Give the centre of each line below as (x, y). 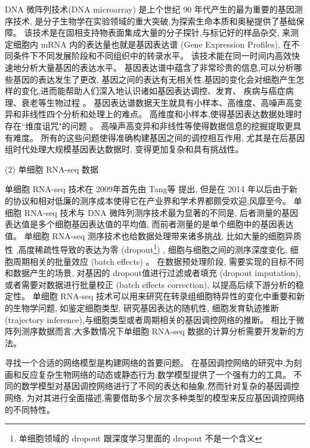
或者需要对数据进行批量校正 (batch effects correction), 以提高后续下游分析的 (150, 284)
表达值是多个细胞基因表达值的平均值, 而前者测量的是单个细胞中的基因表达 (149, 224)
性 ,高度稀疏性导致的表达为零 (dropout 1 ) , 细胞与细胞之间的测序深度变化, (146, 248)
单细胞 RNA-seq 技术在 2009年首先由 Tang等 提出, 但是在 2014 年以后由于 (147, 189)
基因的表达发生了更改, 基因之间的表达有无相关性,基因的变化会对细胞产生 (154, 79)
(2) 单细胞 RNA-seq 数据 (52, 169)
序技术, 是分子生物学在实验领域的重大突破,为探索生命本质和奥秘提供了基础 (151, 21)
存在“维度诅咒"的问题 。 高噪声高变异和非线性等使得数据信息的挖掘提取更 (149, 125)
